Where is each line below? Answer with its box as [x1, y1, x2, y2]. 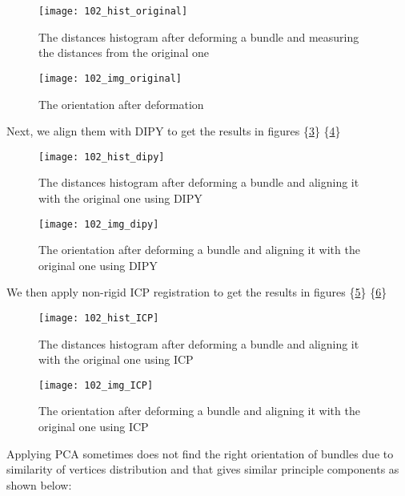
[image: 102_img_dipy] [38, 218, 159, 230]
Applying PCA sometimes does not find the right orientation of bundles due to [6, 445, 394, 462]
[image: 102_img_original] [38, 72, 182, 84]
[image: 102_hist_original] [38, 6, 188, 17]
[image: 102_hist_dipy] [38, 151, 165, 163]
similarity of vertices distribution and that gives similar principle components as [6, 461, 399, 478]
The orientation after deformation [38, 95, 204, 112]
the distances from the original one [38, 44, 209, 61]
